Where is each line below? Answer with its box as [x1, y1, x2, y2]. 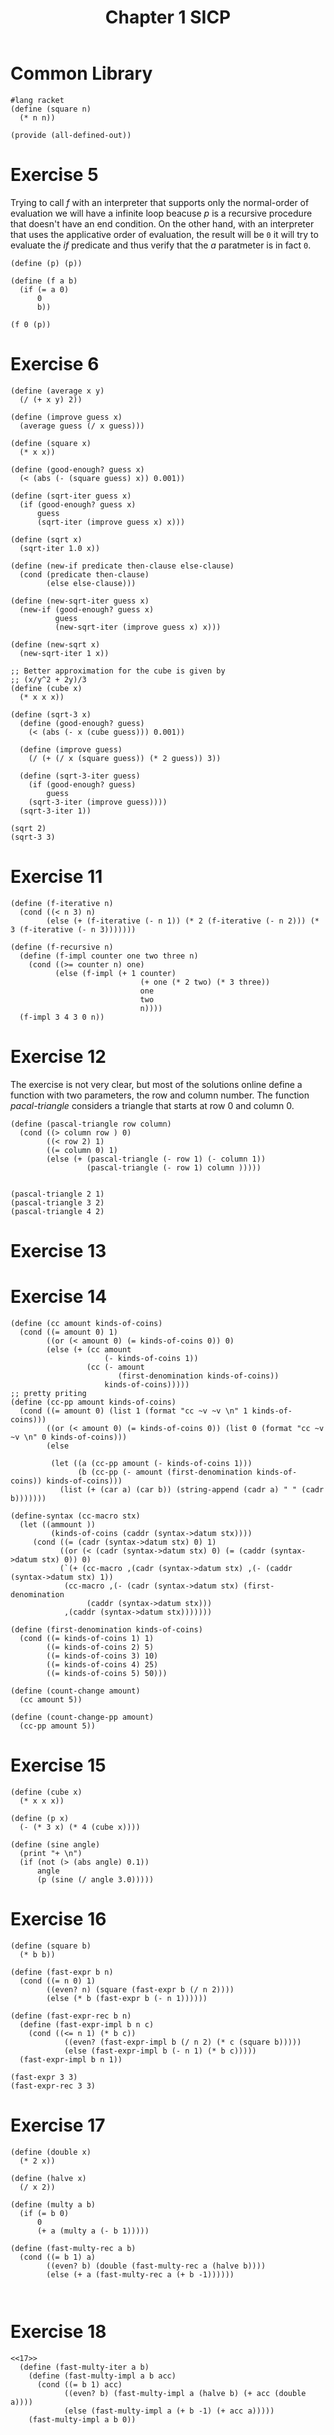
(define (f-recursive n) [10, 942, 114, 952]
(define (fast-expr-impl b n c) [19, 2019, 155, 2030]
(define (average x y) [10, 386, 105, 396]
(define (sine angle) [10, 1839, 101, 1850]
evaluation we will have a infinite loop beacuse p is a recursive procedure [10, 207, 313, 219]
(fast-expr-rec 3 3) [10, 2081, 97, 2091]
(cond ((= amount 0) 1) [19, 1327, 118, 1337]
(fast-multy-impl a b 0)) [28, 2414, 137, 2425]
